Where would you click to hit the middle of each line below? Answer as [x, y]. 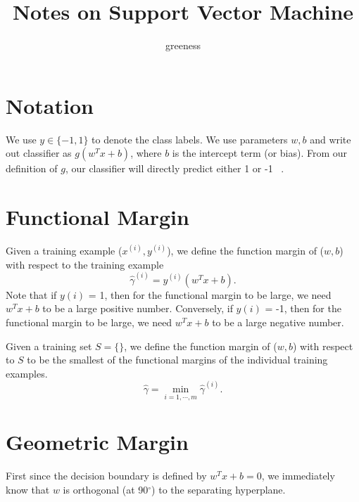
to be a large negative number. [278, 322]
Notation [50, 105]
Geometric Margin [97, 442]
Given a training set [49, 346]
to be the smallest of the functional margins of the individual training [177, 360]
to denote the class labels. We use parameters [190, 139]
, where [146, 153]
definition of [32, 168]
